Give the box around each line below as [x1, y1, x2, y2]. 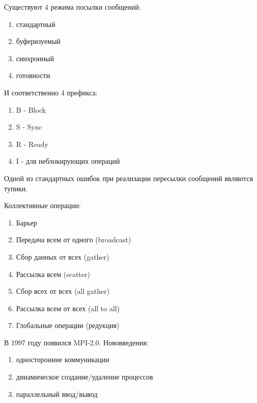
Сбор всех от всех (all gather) [16, 286, 110, 296]
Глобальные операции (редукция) [16, 320, 120, 331]
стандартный [16, 18, 55, 29]
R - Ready [16, 138, 48, 149]
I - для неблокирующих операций [16, 156, 120, 166]
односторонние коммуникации [16, 354, 109, 365]
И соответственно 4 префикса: [4, 87, 98, 97]
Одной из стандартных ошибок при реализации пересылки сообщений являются [4, 172, 253, 183]
